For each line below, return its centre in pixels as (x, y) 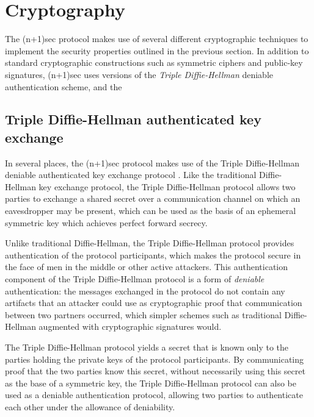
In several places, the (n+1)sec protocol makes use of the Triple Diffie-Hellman (152, 162)
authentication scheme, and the (64, 86)
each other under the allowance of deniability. (90, 406)
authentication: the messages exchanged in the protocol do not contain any (145, 290)
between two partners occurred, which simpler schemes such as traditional (143, 314)
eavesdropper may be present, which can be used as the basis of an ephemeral (151, 211)
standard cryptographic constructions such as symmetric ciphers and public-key (154, 62)
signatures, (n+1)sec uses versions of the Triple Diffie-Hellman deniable (139, 74)
